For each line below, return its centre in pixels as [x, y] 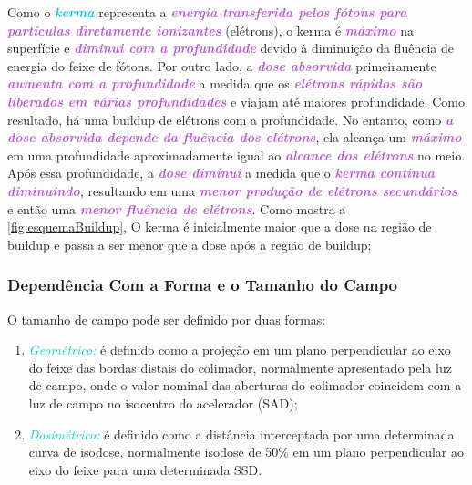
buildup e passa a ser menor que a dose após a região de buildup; [190, 244]
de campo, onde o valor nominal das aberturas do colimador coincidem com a [245, 385]
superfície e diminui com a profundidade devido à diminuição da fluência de [231, 48]
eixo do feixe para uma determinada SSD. [145, 469]
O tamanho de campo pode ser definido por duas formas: [167, 319]
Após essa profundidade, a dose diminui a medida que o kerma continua [221, 173]
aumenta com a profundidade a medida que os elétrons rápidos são [215, 83]
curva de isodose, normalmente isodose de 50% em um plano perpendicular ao [246, 452]
